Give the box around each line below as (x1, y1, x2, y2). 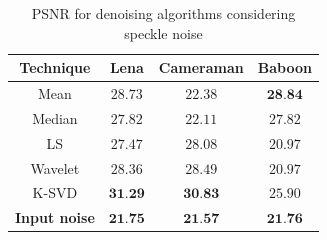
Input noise (15, 207, 95, 228)
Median (32, 107, 78, 128)
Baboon (257, 57, 312, 78)
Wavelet (30, 157, 80, 178)
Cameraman (158, 57, 244, 78)
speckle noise (124, 22, 203, 43)
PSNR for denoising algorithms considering (31, 3, 296, 23)
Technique (19, 57, 91, 78)
